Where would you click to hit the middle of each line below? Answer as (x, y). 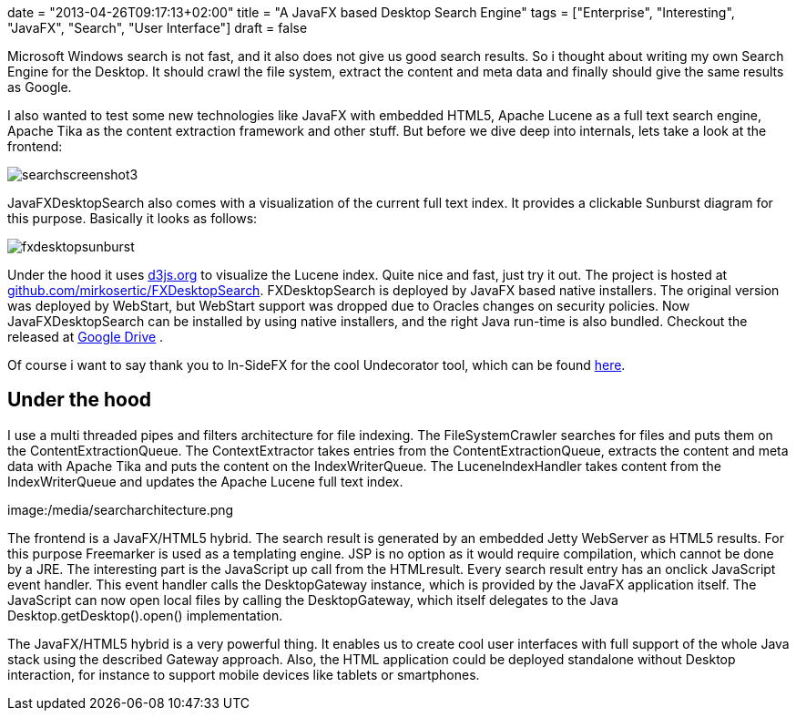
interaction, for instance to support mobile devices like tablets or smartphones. (244, 674)
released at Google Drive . (86, 337)
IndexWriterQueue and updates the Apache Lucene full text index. (205, 481)
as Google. (40, 87)
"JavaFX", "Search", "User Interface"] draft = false (158, 28)
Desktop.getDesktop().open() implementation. (145, 615)
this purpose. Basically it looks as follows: (133, 218)
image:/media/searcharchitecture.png (121, 509)
